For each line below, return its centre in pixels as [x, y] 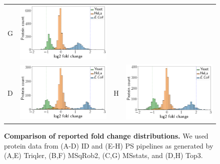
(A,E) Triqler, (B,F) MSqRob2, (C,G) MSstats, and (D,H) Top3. [103, 155]
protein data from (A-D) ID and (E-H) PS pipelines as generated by [109, 145]
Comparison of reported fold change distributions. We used [106, 135]
